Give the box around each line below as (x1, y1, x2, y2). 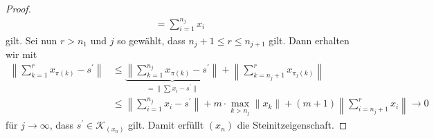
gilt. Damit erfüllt (128, 118, 204, 132)
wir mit (6, 46, 37, 61)
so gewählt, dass (117, 33, 186, 47)
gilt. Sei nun (6, 33, 57, 47)
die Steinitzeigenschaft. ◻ (237, 118, 347, 132)
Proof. (6, 1, 31, 15)
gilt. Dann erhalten (269, 33, 350, 47)
